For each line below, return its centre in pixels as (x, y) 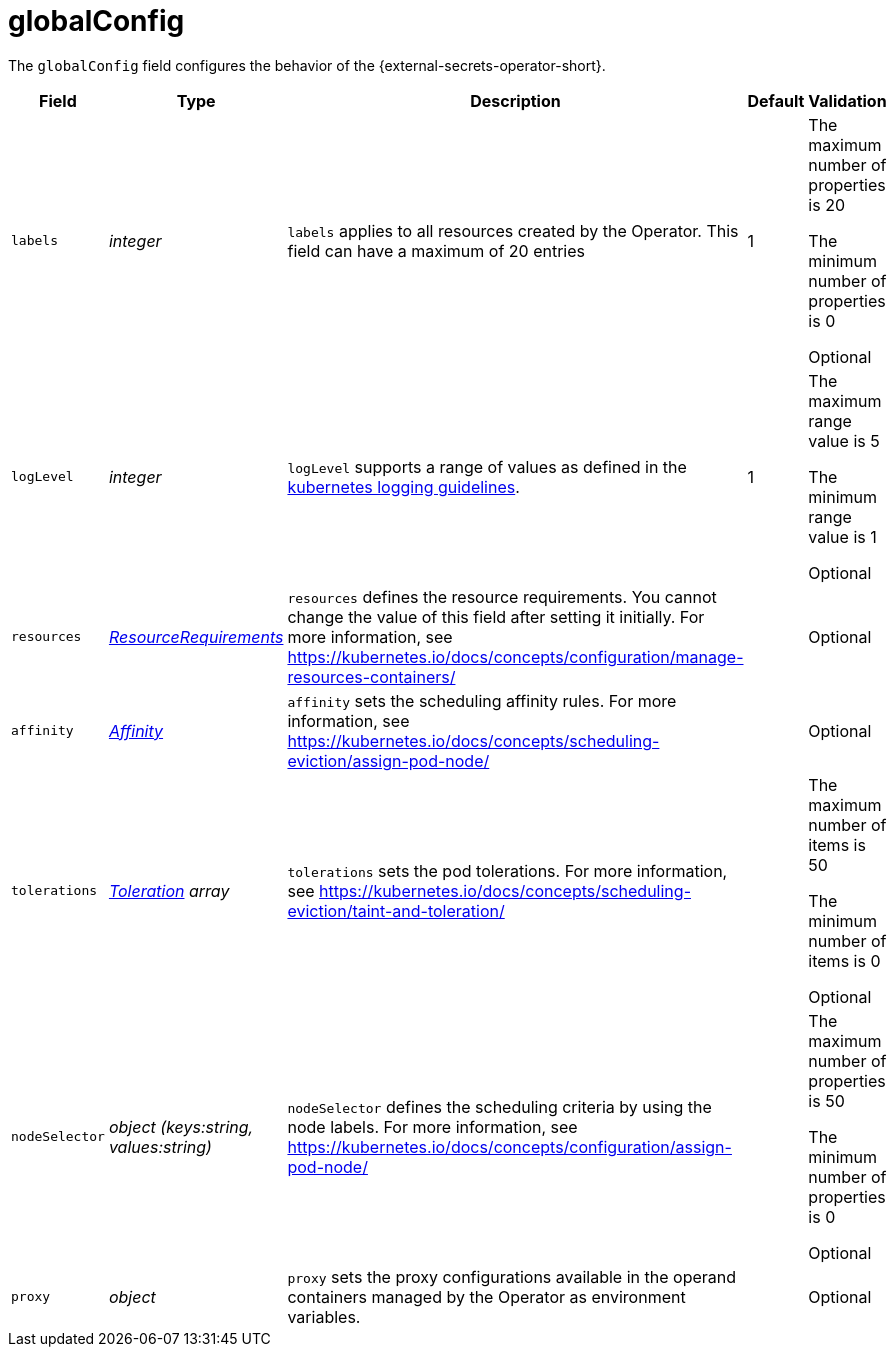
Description (515, 100)
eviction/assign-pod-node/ (388, 760)
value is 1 (842, 536)
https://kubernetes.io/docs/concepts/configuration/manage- (515, 656)
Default (776, 100)
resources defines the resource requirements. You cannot (502, 596)
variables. (324, 1316)
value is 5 (844, 440)
